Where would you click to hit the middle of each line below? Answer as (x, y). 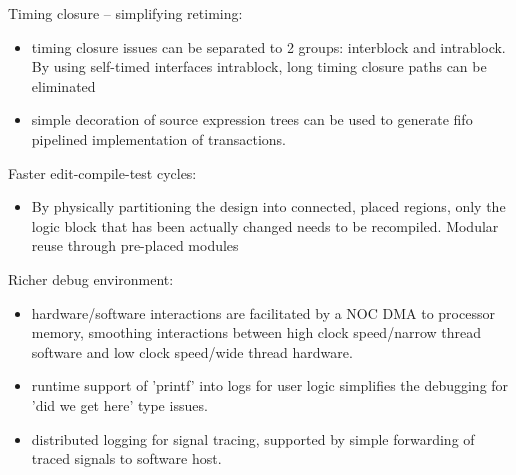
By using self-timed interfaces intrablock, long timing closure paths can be (259, 66)
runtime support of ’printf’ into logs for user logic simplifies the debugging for (270, 385)
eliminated (63, 85)
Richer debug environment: (91, 278)
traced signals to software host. (126, 458)
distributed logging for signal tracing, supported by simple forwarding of (253, 438)
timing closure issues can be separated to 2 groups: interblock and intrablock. (268, 46)
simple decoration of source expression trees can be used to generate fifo (252, 119)
